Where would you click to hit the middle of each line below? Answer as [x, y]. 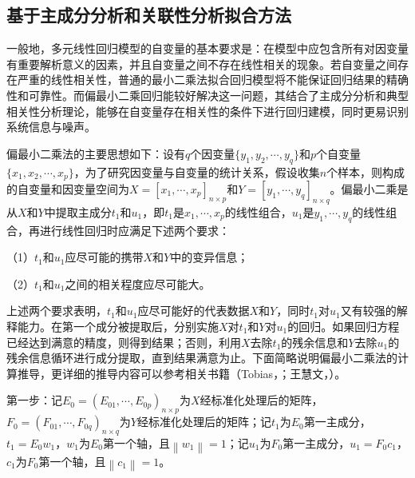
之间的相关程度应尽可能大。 [138, 283]
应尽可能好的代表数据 [194, 311]
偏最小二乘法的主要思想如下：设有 [96, 153]
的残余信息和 [315, 342]
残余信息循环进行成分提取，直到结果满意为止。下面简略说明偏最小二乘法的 [202, 358]
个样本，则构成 [366, 171]
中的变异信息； [209, 257]
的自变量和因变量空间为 [68, 189]
